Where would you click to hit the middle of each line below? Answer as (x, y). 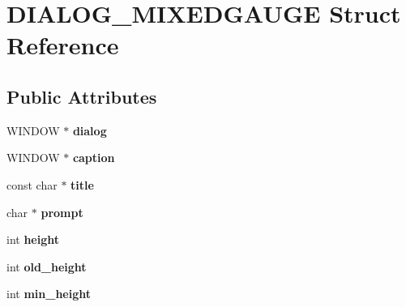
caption (94, 158)
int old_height (47, 266)
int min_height (49, 294)
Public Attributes (82, 96)
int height (33, 239)
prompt (62, 212)
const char (32, 184)
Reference (63, 45)
